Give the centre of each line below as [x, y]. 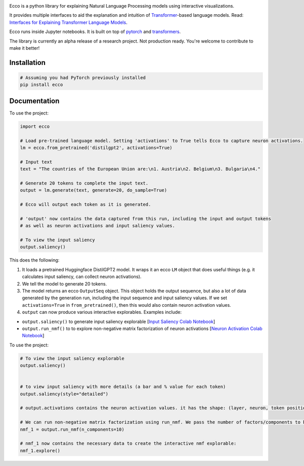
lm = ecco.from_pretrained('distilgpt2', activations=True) [96, 148]
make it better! [25, 48]
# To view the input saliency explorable [72, 358]
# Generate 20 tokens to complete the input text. [84, 183]
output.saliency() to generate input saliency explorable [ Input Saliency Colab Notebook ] [119, 321]
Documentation [34, 101]
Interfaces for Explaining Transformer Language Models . [68, 22]
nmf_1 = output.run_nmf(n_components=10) [72, 429]
